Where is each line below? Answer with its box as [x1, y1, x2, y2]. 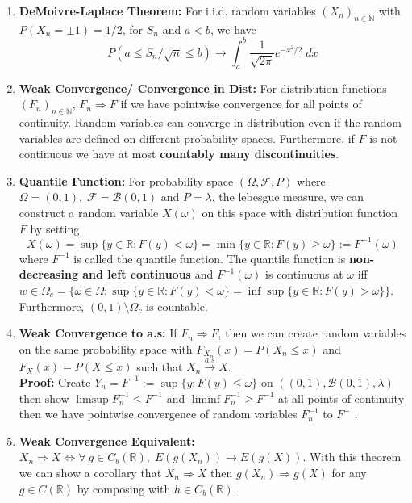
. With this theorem [302, 448, 402, 465]
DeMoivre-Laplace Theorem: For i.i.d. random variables [19, 2, 316, 19]
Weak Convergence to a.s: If [19, 325, 177, 342]
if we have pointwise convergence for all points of [120, 95, 362, 112]
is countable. [146, 297, 208, 314]
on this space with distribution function [202, 204, 397, 221]
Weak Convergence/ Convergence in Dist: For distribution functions [19, 79, 387, 96]
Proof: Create [19, 373, 91, 390]
